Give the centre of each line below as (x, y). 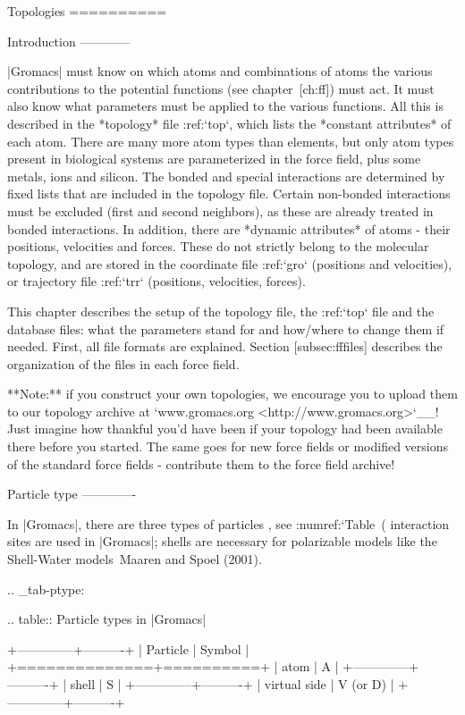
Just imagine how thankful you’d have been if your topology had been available (225, 429)
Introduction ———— (69, 41)
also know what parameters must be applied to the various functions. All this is (225, 106)
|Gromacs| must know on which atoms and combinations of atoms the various (220, 71)
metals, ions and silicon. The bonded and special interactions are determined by (226, 176)
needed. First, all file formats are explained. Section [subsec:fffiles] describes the (225, 346)
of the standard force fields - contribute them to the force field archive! (201, 463)
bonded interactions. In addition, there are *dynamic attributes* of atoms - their (229, 228)
